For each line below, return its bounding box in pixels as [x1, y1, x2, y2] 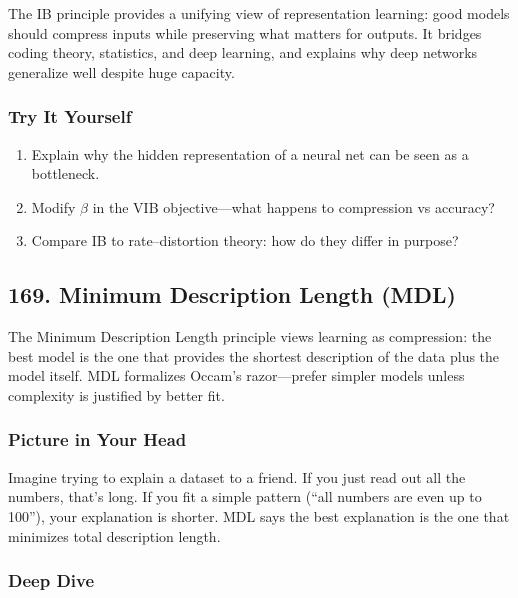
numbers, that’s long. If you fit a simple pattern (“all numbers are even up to [8, 486, 482, 507]
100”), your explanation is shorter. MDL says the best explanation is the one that [8, 505, 510, 526]
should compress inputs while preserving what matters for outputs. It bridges [8, 22, 482, 43]
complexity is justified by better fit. [8, 384, 225, 405]
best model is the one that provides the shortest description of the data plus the [8, 345, 500, 366]
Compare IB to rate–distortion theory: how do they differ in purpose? [31, 230, 459, 251]
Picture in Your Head [8, 427, 187, 452]
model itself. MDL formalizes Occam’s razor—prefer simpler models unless [8, 365, 465, 386]
